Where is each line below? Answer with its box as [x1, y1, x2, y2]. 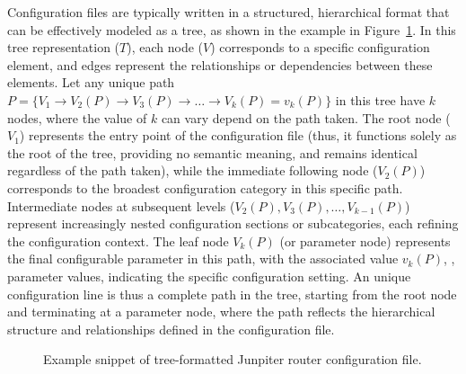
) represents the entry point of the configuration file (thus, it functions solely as [19, 126, 457, 145]
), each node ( [127, 38, 203, 57]
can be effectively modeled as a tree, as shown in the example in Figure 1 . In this [7, 20, 456, 39]
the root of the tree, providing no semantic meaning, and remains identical [7, 143, 418, 162]
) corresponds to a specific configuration [210, 38, 430, 57]
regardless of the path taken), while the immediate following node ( [7, 161, 378, 180]
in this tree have [335, 90, 426, 109]
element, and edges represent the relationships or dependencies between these [7, 55, 433, 74]
